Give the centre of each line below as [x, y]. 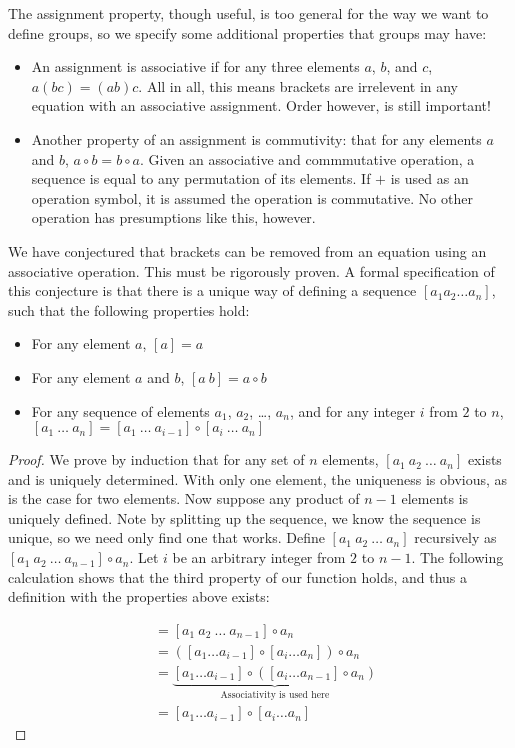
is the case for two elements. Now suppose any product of [184, 498]
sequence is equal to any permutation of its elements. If [201, 178]
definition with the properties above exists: [139, 596]
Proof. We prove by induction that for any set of [156, 459]
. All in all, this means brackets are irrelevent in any [298, 85]
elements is [435, 498]
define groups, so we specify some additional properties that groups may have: [247, 32]
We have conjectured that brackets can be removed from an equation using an [247, 250]
